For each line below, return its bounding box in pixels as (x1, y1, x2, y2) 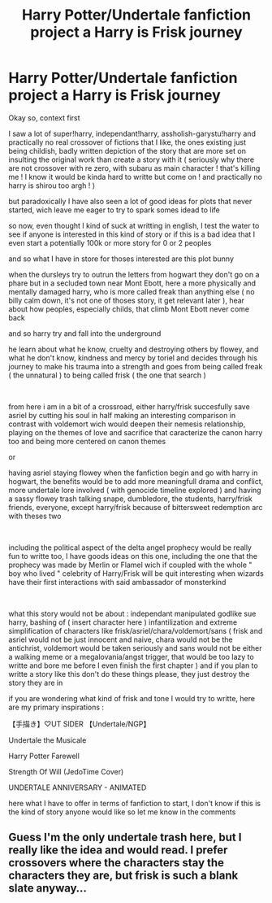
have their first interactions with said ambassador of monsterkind (8, 577, 227, 587)
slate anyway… (8, 881, 87, 896)
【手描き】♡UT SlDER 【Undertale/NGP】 (8, 718, 151, 729)
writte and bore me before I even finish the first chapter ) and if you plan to (8, 661, 258, 670)
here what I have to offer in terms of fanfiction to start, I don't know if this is (8, 798, 261, 808)
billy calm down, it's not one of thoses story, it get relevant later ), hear (8, 295, 245, 305)
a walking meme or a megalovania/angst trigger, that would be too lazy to (8, 652, 254, 661)
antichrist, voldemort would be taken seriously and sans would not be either (8, 643, 262, 652)
